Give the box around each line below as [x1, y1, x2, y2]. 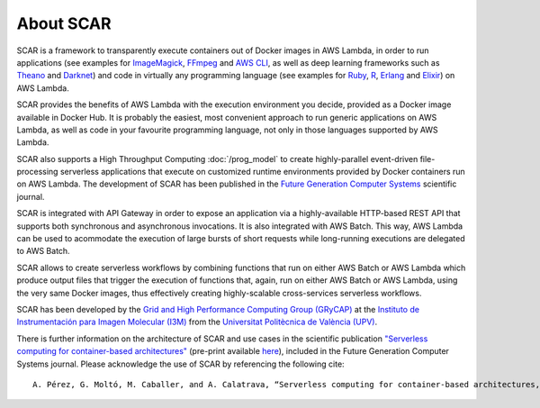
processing [16, 167, 58, 177]
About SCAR [16, 14, 112, 33]
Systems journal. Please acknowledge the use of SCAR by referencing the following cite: [16, 358, 346, 369]
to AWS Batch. [16, 246, 71, 257]
